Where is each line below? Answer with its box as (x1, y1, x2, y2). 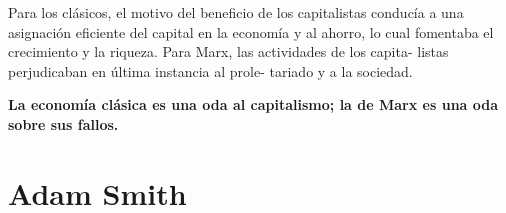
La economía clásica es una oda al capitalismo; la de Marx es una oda (8, 94, 499, 115)
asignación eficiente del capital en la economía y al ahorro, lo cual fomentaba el (8, 21, 494, 42)
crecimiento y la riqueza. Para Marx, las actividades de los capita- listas (8, 41, 449, 62)
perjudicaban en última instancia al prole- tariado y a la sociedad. (8, 60, 413, 81)
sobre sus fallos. (8, 113, 119, 134)
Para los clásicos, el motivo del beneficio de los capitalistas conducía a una (8, 2, 464, 22)
